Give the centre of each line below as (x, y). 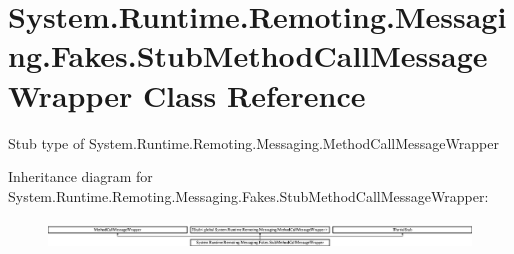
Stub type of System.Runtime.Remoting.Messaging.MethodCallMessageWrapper (253, 142)
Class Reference (254, 94)
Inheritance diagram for (80, 176)
